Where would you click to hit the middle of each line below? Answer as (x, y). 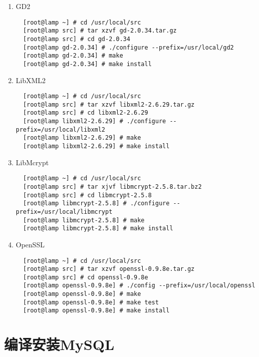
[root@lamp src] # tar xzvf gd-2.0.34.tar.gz (100, 31)
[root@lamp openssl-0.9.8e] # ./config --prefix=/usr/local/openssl (139, 286)
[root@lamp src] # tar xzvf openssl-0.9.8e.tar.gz (109, 269)
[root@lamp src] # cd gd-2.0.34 (77, 39)
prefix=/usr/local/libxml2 (60, 129)
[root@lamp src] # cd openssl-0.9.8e (86, 277)
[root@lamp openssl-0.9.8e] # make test (91, 302)
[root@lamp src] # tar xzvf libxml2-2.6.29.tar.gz (109, 104)
